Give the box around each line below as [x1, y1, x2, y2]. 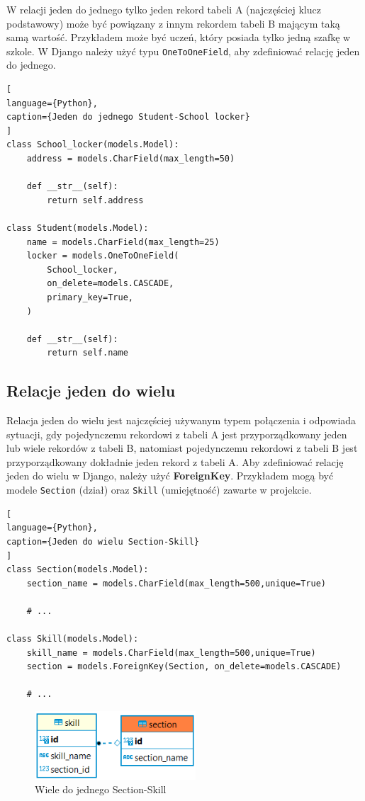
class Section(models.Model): [6, 564, 149, 575]
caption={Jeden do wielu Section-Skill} [6, 536, 200, 547]
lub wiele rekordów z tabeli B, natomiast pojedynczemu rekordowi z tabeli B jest [6, 441, 358, 455]
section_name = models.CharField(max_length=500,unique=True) [26, 578, 327, 589]
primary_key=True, [47, 292, 133, 302]
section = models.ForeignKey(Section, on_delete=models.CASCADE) [26, 661, 342, 672]
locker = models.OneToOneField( [26, 251, 179, 261]
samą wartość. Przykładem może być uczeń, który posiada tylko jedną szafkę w [6, 30, 351, 45]
